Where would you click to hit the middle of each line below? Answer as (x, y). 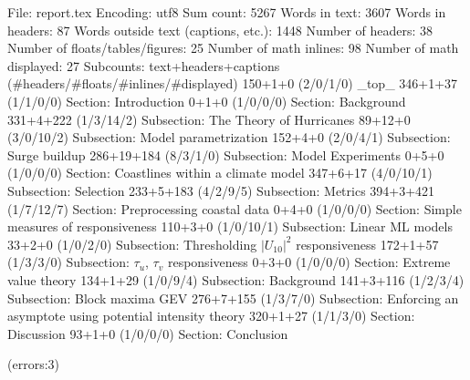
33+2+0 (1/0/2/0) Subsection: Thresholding (132, 244)
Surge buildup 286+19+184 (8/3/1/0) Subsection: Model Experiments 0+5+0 (226, 154)
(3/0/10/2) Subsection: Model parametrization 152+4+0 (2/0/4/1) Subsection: (229, 137)
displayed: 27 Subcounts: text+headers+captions (144, 65)
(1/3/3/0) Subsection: (68, 262)
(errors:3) (33, 364)
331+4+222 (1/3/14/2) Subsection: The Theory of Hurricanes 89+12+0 (209, 119)
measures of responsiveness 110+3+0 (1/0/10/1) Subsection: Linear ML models (230, 226)
